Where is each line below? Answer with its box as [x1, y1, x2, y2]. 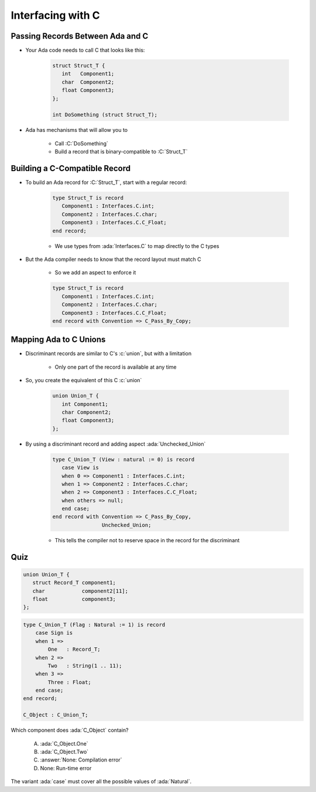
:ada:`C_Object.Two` [40, 748, 89, 756]
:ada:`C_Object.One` [40, 740, 88, 747]
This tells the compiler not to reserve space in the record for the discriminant [54, 536, 240, 543]
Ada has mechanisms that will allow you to [25, 127, 128, 134]
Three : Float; [47, 679, 92, 685]
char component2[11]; [32, 587, 129, 594]
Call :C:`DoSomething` [54, 140, 108, 147]
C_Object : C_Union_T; [23, 712, 88, 718]
